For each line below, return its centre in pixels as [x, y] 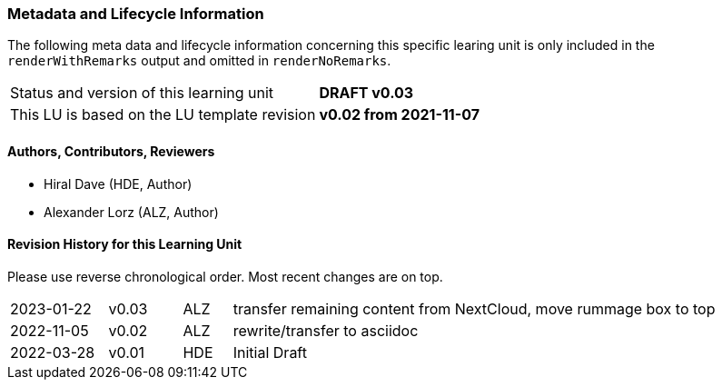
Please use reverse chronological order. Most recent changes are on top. [225, 276]
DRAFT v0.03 [366, 93]
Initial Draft [270, 352]
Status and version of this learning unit [142, 93]
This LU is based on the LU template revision [163, 115]
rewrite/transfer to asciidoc [326, 330]
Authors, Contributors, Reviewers [111, 151]
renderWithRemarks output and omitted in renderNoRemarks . [199, 61]
